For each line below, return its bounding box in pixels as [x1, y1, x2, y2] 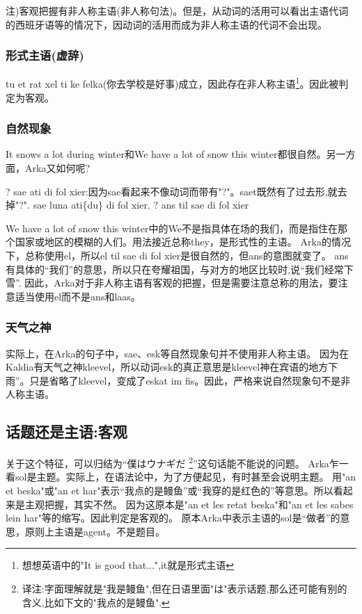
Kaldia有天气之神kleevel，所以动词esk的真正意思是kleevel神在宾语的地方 [6, 359, 329, 374]
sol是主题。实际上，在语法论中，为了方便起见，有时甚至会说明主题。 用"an [15, 469, 356, 484]
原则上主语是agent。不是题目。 [24, 524, 166, 538]
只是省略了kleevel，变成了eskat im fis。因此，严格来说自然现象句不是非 [29, 373, 351, 387]
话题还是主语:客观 [6, 421, 127, 442]
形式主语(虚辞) [6, 47, 84, 64]
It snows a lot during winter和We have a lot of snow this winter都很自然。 [6, 147, 326, 161]
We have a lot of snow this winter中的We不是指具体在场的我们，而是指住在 [6, 220, 338, 235]
